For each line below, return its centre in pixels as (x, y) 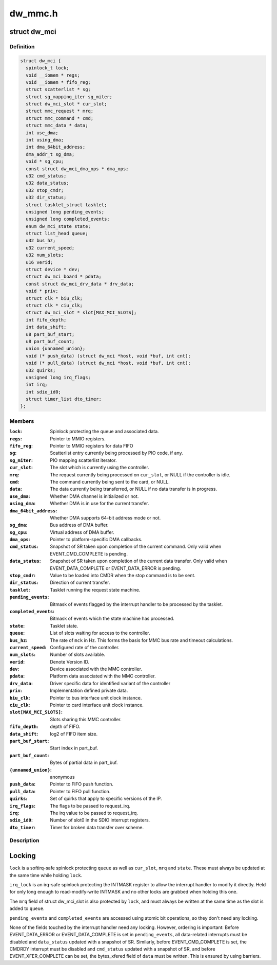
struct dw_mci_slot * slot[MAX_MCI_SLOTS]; (81, 313)
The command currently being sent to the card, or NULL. (110, 481)
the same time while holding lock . (46, 875)
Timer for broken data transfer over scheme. (97, 827)
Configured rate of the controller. (85, 647)
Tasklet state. (64, 626)
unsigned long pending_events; (65, 212)
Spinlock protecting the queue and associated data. (104, 432)
